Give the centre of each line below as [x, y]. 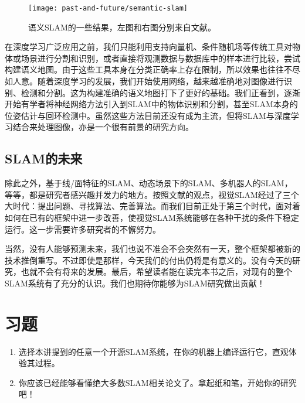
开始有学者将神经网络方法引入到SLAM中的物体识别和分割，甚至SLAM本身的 [151, 104]
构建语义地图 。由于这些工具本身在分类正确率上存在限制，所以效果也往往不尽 [152, 69]
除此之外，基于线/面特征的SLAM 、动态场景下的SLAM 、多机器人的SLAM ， [149, 183]
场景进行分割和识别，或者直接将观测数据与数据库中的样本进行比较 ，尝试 [160, 58]
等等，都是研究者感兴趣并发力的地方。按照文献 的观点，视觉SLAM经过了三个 [152, 194]
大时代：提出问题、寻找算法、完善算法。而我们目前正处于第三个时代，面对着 [152, 206]
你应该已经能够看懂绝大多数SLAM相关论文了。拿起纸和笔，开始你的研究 [157, 382]
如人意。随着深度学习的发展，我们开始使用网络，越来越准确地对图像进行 [144, 81]
